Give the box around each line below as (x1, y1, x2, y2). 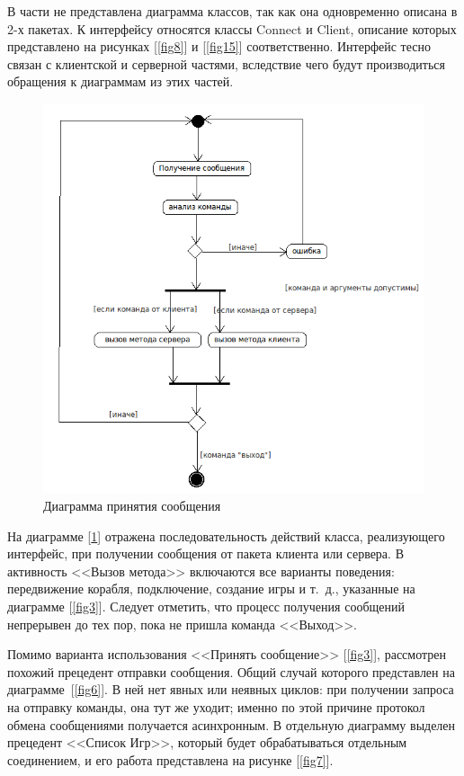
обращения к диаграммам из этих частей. (7, 72, 234, 91)
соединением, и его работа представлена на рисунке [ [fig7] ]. (7, 750, 334, 769)
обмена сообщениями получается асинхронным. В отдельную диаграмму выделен (7, 715, 456, 734)
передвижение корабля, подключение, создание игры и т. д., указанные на (7, 579, 415, 598)
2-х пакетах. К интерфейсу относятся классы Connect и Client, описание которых (7, 19, 457, 38)
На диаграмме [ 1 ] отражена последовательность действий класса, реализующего (7, 526, 445, 545)
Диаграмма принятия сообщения (43, 495, 221, 514)
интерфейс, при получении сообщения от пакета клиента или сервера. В (7, 544, 404, 563)
